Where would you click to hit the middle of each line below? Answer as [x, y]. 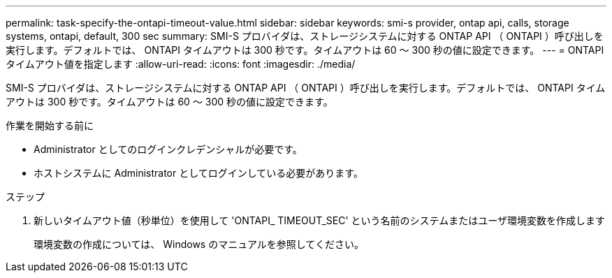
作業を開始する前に [50, 125]
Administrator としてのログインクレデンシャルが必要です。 [168, 149]
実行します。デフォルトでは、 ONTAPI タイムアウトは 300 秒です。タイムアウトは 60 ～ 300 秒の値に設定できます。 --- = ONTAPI [305, 50]
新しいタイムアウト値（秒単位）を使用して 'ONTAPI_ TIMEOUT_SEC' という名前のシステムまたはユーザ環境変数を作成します [319, 220]
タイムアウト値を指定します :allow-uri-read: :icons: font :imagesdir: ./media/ [181, 64]
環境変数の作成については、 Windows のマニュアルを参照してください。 [199, 244]
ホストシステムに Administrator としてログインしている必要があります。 [198, 173]
